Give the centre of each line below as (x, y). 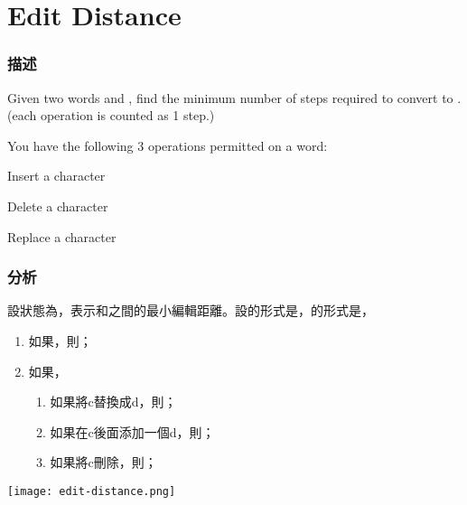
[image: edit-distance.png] (92, 491)
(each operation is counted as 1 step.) (111, 115)
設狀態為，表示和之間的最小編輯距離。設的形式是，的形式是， (191, 310)
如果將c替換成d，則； (113, 402)
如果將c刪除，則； (103, 462)
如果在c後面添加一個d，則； (132, 431)
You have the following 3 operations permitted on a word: (168, 145)
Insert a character (56, 176)
